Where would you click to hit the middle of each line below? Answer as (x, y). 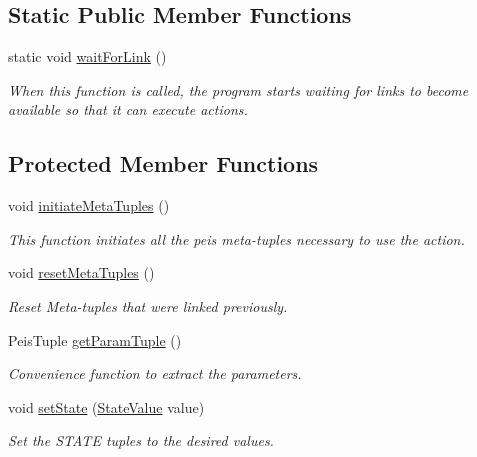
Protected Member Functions (163, 163)
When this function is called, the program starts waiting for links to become (238, 89)
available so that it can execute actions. (128, 109)
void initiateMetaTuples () (89, 205)
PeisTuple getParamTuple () (95, 339)
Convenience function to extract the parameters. (155, 373)
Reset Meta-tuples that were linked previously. (148, 305)
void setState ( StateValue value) (106, 406)
